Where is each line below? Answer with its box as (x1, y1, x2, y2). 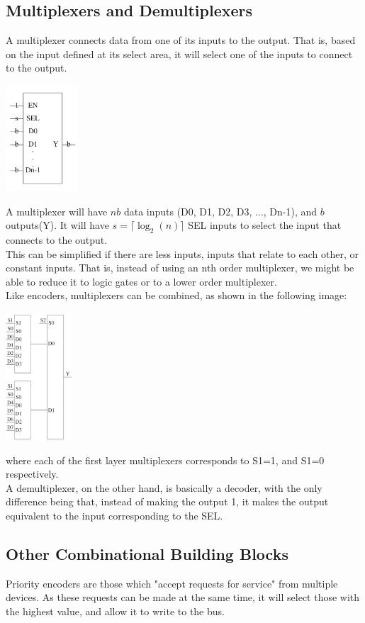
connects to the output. (6, 232, 108, 247)
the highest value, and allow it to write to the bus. (6, 603, 225, 618)
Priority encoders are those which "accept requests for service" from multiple (6, 576, 338, 590)
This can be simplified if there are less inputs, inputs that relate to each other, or (6, 246, 359, 261)
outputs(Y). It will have (6, 218, 109, 232)
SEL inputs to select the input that (188, 218, 342, 232)
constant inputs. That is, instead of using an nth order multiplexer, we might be (6, 260, 354, 275)
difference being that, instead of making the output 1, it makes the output (6, 494, 329, 509)
